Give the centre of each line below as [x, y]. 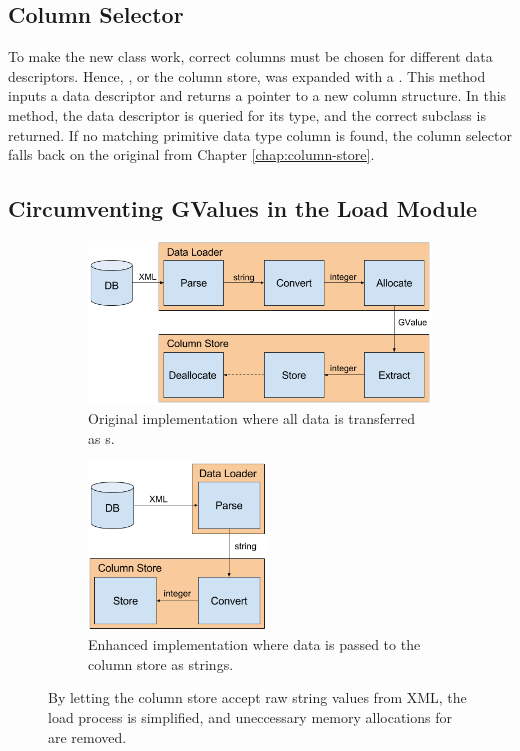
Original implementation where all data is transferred [252, 418]
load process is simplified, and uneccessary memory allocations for [250, 716]
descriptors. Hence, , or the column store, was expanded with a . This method [247, 75]
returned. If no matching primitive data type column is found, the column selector [260, 134]
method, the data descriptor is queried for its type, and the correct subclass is [247, 114]
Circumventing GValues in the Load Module [243, 208]
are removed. [87, 736]
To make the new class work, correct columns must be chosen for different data [250, 56]
